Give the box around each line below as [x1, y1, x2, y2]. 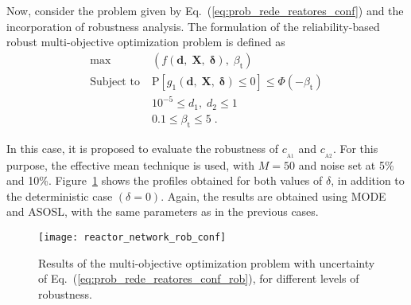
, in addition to [331, 172, 405, 189]
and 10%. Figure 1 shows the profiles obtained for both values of [6, 172, 323, 189]
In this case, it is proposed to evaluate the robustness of [6, 139, 279, 156]
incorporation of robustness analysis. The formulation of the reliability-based [6, 18, 380, 34]
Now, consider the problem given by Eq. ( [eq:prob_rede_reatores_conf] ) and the [6, 2, 404, 18]
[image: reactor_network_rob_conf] [38, 231, 227, 243]
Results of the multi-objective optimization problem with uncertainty [38, 254, 375, 271]
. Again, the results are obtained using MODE [161, 187, 386, 204]
